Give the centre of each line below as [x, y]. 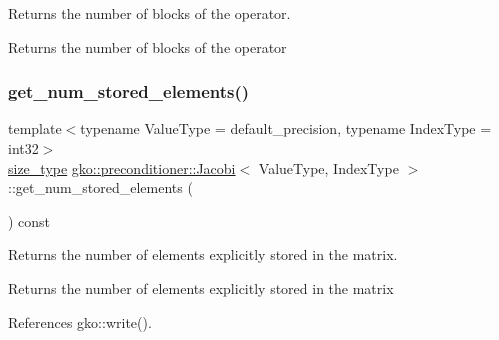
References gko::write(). [80, 321]
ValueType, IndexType [328, 167]
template [35, 128]
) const [29, 220]
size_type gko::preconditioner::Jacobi [122, 167]
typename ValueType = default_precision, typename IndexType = [286, 128]
